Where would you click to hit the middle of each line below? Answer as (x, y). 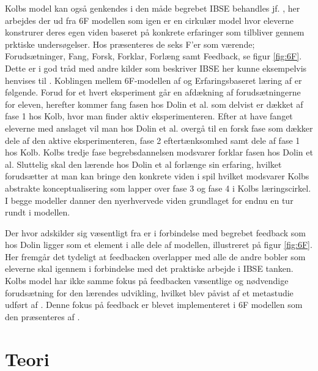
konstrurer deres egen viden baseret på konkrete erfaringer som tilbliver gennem (155, 32)
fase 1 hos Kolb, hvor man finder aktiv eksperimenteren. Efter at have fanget (149, 116)
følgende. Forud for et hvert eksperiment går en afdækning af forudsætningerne (153, 92)
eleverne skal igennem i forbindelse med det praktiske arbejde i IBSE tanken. (149, 268)
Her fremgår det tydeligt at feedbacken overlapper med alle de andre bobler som (155, 256)
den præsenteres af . (43, 316)
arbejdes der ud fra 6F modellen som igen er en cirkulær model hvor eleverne (149, 20)
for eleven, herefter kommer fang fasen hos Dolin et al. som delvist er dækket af (154, 104)
